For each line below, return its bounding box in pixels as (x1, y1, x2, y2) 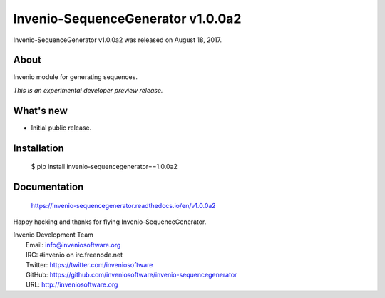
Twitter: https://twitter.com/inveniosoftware (26, 260, 153, 269)
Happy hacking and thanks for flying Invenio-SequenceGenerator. (13, 217, 207, 226)
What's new (13, 104, 68, 117)
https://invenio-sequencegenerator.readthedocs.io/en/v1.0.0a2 (31, 201, 217, 210)
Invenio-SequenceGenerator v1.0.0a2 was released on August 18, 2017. (13, 36, 222, 44)
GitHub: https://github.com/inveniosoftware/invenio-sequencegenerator (26, 270, 237, 279)
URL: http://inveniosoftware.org (26, 280, 118, 289)
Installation (13, 142, 64, 154)
